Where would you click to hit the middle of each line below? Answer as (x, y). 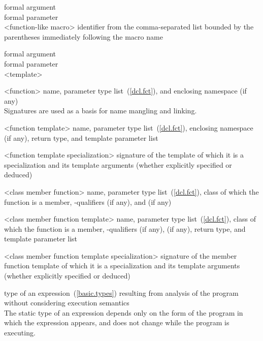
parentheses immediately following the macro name (84, 36)
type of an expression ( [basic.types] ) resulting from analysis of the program (121, 292)
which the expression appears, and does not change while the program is (117, 322)
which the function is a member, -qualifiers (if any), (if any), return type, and (125, 228)
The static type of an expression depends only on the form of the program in (124, 312)
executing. (20, 333)
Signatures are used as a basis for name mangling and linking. (101, 111)
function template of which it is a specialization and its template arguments (122, 266)
